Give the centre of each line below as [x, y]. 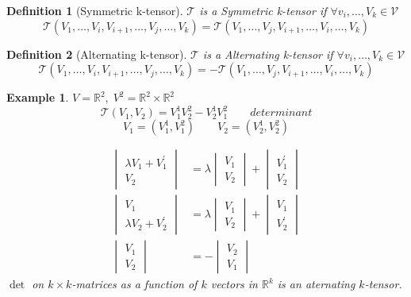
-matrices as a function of [134, 284]
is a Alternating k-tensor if [268, 54]
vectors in [234, 284]
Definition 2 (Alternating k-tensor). [97, 54]
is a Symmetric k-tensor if [263, 10]
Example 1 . [38, 97]
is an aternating [316, 284]
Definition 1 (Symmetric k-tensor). [95, 10]
